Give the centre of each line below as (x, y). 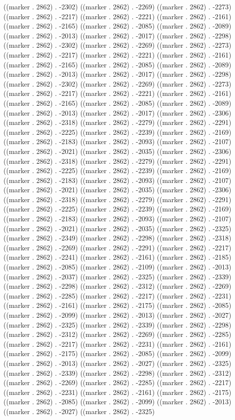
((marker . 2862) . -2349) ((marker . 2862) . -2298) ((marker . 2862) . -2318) (117, 238)
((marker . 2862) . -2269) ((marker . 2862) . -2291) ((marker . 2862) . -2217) (117, 247)
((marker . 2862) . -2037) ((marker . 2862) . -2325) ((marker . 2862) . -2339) (117, 276)
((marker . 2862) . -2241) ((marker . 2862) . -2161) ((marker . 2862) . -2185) (117, 257)
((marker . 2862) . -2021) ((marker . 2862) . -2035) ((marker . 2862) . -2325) (117, 228)
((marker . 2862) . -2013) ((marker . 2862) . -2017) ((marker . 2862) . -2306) (117, 112)
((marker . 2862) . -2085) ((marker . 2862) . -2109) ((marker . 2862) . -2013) (117, 267)
